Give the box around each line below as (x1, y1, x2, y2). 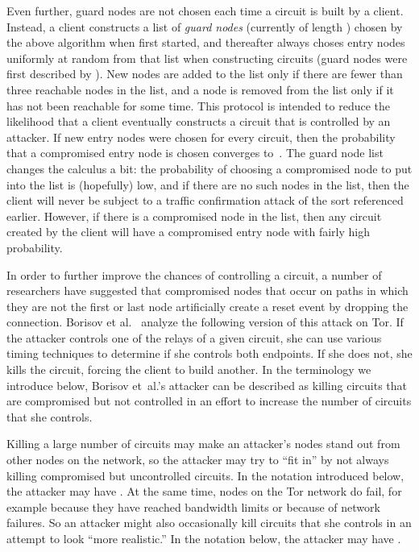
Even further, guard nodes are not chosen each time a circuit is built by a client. (6, 2, 404, 19)
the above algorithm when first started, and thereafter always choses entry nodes (6, 34, 405, 51)
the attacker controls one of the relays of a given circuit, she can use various (6, 329, 382, 346)
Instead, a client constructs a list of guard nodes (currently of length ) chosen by (6, 18, 403, 35)
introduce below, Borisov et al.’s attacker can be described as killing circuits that (6, 376, 407, 393)
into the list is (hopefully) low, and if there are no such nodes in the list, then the (6, 176, 409, 193)
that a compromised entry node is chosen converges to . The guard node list (6, 144, 384, 161)
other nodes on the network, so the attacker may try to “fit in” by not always (6, 451, 389, 468)
